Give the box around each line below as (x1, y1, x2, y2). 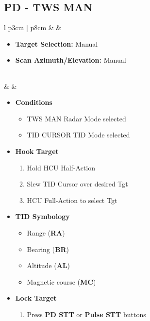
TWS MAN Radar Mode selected (27, 113, 126, 123)
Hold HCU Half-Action (27, 162, 95, 172)
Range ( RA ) (27, 227, 65, 237)
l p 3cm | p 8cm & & (4, 22, 62, 33)
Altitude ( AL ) (27, 260, 70, 270)
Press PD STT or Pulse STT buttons (27, 309, 146, 319)
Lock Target (15, 293, 57, 303)
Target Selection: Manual (15, 38, 98, 49)
